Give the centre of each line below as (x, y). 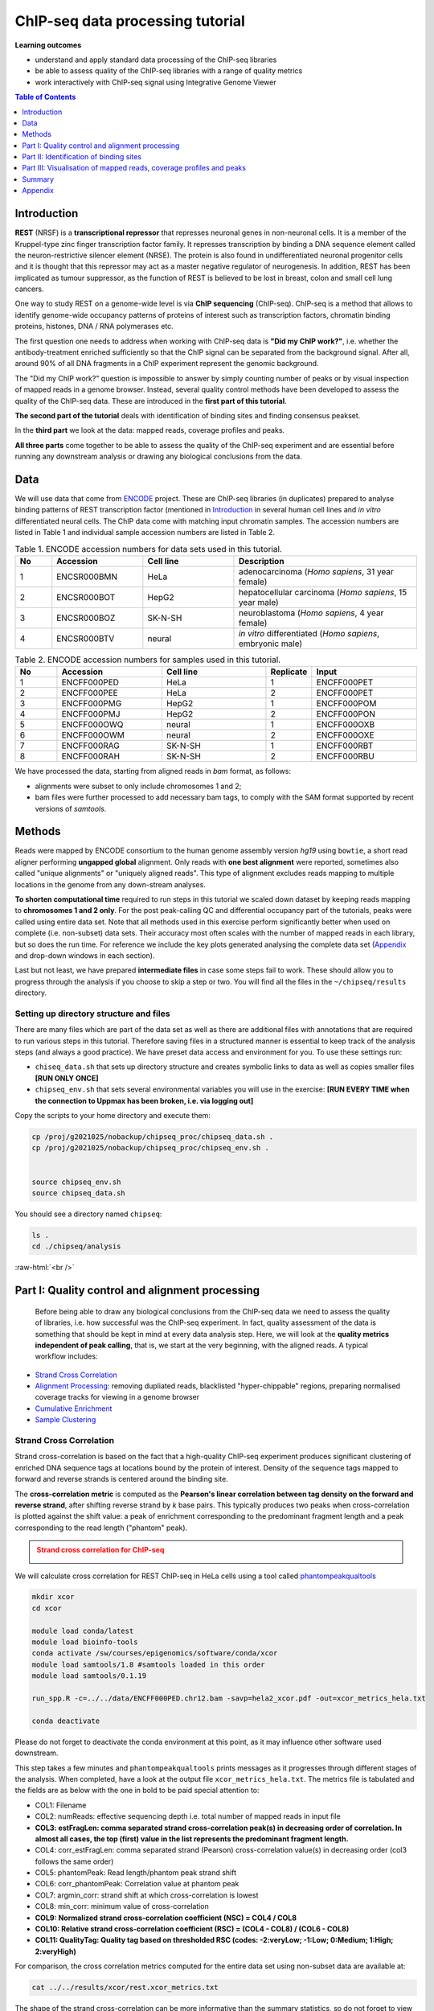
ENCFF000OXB (346, 725)
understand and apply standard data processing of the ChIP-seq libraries (156, 60)
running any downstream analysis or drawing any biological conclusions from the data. (159, 456)
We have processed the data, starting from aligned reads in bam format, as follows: (153, 771)
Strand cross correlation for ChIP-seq (100, 1550)
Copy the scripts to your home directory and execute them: (113, 1116)
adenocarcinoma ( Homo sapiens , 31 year (316, 572)
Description (261, 561)
